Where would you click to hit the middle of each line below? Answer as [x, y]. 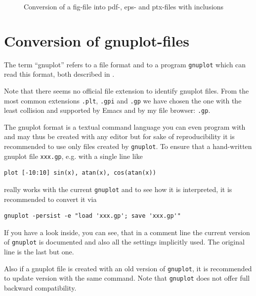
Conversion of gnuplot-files [97, 40]
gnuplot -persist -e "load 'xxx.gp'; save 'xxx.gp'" [92, 216]
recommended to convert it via [50, 199]
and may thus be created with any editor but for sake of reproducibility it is [119, 136]
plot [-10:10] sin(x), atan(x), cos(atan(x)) [80, 173]
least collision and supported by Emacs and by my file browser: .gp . [107, 110]
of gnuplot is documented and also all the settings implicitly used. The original [124, 242]
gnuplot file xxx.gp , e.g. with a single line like [73, 156]
